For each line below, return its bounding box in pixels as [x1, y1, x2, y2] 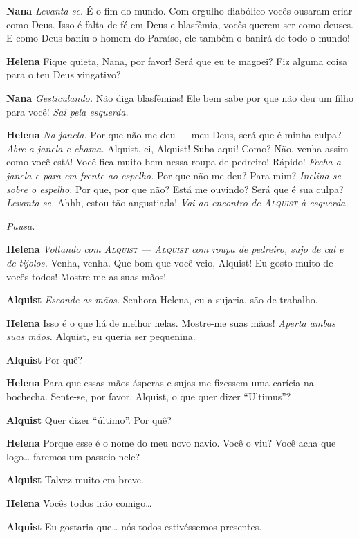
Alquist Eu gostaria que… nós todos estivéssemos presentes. [6, 519, 262, 533]
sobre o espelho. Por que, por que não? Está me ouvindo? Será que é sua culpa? [6, 181, 344, 196]
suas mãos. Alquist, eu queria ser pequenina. [6, 329, 196, 343]
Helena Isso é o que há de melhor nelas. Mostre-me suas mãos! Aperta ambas [6, 315, 335, 330]
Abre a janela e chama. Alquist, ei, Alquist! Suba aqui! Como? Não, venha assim [6, 141, 349, 155]
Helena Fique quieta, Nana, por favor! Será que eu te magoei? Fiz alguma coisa [6, 53, 347, 68]
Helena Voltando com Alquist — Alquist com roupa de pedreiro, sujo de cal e [6, 242, 344, 256]
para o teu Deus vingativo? [6, 67, 121, 82]
